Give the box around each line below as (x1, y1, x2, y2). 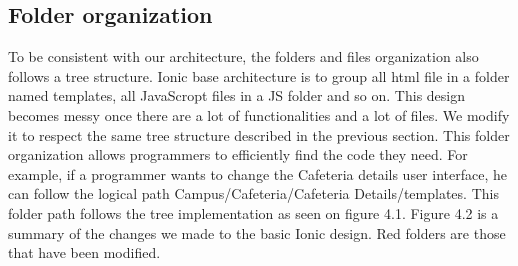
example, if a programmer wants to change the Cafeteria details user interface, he (8, 163, 507, 184)
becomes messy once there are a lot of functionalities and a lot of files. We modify (8, 104, 510, 125)
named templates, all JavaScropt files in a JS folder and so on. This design (8, 85, 466, 106)
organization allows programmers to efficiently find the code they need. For (8, 144, 468, 165)
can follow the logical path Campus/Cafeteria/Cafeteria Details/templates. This (8, 183, 499, 204)
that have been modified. (8, 242, 161, 263)
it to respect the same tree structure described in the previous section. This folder (8, 124, 510, 145)
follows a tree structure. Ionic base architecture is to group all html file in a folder (8, 65, 510, 86)
